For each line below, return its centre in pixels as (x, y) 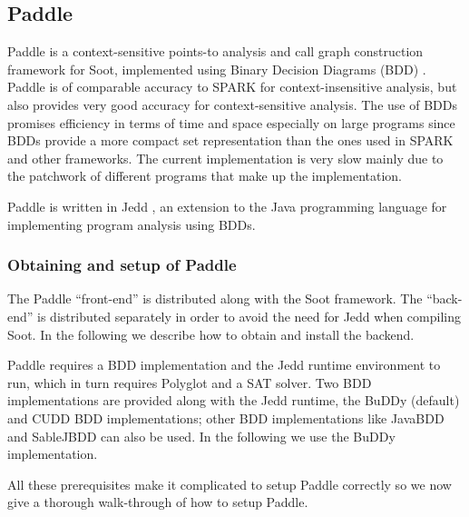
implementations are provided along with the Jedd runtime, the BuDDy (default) (234, 400)
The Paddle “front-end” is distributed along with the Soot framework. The (215, 298)
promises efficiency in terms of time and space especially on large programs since (231, 122)
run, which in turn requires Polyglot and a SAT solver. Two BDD (190, 382)
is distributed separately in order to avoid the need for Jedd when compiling (249, 316)
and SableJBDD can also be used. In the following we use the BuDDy (201, 436)
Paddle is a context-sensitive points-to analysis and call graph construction (215, 51)
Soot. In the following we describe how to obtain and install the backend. (211, 334)
